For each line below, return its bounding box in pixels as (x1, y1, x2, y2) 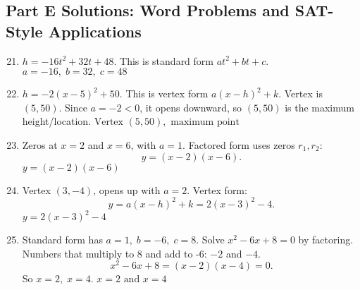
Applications (48, 20, 142, 42)
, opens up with (93, 182, 161, 197)
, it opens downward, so (139, 99, 242, 114)
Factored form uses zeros (188, 137, 295, 152)
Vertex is (284, 86, 323, 101)
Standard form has (22, 232, 103, 247)
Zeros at (22, 137, 58, 152)
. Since (58, 99, 87, 114)
